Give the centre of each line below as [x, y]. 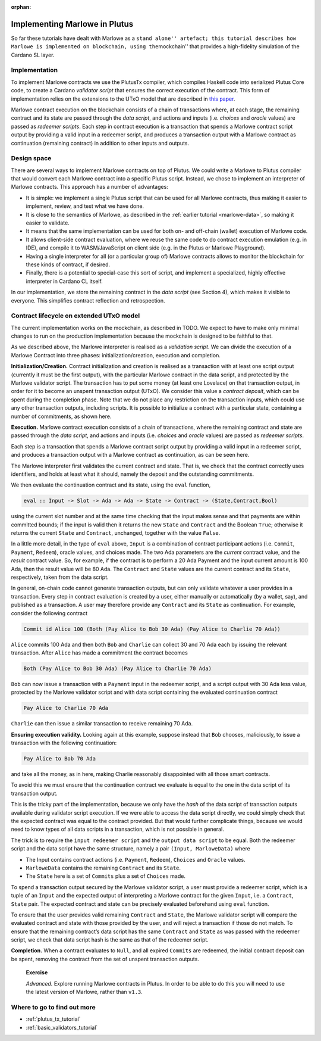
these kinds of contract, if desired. [68, 264]
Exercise [37, 973]
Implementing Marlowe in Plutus [72, 24]
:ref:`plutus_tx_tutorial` [53, 1019]
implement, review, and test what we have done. [85, 206]
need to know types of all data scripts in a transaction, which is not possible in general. [117, 829]
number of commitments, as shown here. [61, 416]
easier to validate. [48, 223]
